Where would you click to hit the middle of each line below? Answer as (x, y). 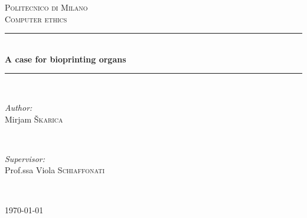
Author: (19, 107)
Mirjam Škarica (34, 119)
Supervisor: (25, 158)
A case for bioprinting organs (66, 59)
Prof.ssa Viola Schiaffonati (55, 170)
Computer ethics (36, 19)
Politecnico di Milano (46, 7)
